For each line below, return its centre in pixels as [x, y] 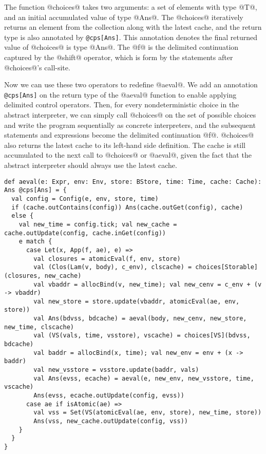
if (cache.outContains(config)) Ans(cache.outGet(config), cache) [127, 207]
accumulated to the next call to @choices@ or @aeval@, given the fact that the [128, 155]
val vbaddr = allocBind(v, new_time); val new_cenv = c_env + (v [148, 284]
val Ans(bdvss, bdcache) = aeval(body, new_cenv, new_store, [140, 319]
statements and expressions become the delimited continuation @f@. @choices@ [129, 135]
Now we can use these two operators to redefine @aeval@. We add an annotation [131, 84]
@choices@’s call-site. [37, 67]
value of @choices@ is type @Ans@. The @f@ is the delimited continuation [121, 47]
